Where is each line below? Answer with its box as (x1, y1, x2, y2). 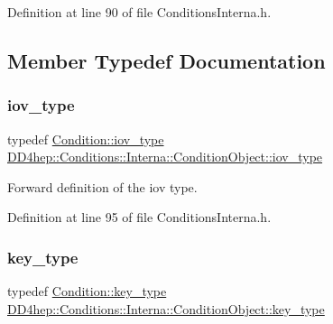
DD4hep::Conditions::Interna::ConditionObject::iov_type (7, 147, 323, 166)
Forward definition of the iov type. (7, 177, 198, 196)
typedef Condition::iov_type (7, 129, 164, 148)
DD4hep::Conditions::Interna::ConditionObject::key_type (7, 299, 325, 318)
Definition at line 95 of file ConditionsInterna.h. (7, 208, 272, 227)
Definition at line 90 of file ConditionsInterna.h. (7, 3, 272, 21)
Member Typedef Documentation (7, 46, 326, 74)
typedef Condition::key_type (7, 282, 167, 301)
